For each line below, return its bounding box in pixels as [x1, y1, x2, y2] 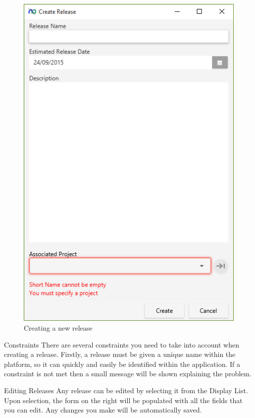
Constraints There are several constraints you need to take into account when [4, 339, 239, 349]
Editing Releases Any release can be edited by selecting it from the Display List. [4, 385, 248, 396]
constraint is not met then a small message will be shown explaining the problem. [4, 368, 252, 379]
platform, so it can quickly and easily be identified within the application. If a [4, 358, 241, 369]
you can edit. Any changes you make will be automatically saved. [4, 405, 202, 415]
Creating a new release [24, 323, 93, 333]
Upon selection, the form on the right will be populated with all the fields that [4, 395, 243, 405]
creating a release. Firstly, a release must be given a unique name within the [4, 349, 236, 359]
